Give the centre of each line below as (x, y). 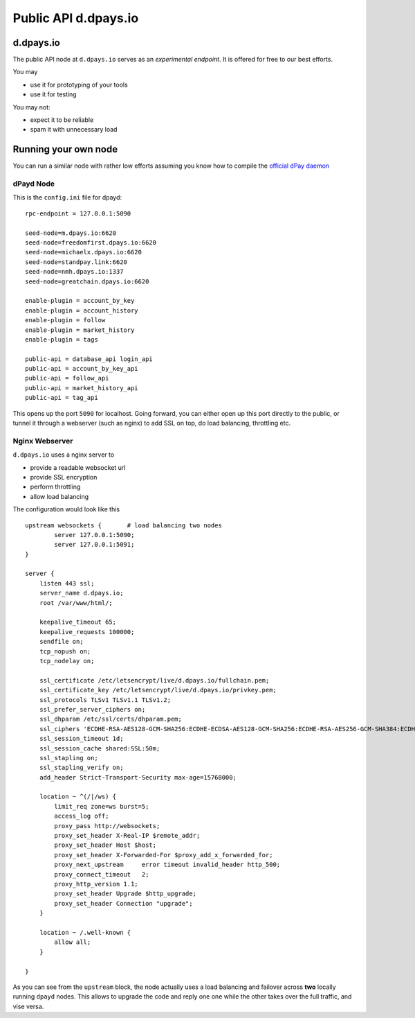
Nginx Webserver (43, 441)
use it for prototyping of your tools (79, 85)
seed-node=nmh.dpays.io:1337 (74, 272)
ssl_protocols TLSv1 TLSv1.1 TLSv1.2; (105, 700)
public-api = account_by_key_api (82, 369)
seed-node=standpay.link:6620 (76, 262)
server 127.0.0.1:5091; (94, 545)
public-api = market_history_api (82, 388)
